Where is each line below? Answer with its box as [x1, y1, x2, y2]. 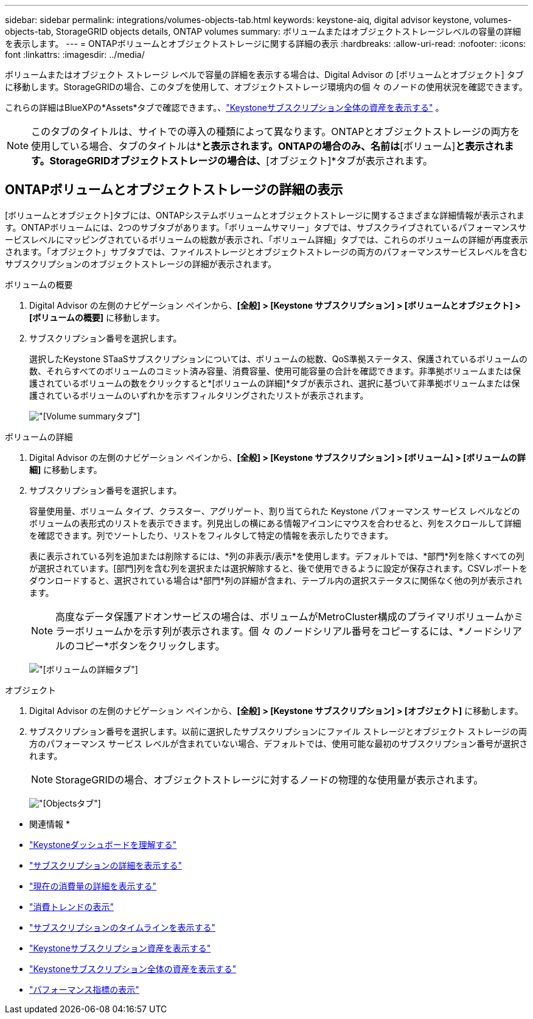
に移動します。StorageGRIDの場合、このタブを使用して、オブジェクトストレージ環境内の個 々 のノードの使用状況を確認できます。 [5, 82, 528, 92]
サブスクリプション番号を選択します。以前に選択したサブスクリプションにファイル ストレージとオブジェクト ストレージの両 [29, 726, 527, 737]
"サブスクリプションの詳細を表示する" [29, 860, 183, 870]
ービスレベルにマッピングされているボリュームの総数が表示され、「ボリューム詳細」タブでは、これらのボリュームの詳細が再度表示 [5, 234, 528, 245]
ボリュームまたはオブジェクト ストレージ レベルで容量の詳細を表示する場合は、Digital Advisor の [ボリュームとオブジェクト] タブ [5, 69, 524, 80]
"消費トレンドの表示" [29, 901, 114, 912]
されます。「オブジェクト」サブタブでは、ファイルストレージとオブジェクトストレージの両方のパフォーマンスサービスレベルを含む [5, 246, 528, 257]
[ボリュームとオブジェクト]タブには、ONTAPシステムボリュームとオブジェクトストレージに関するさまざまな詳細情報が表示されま [5, 209, 525, 220]
